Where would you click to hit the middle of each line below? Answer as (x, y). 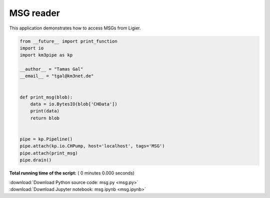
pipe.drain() (36, 160)
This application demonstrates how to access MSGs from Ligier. (75, 28)
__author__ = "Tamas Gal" (51, 69)
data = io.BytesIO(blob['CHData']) (74, 104)
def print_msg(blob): (46, 97)
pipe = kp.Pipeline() (46, 139)
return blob (45, 118)
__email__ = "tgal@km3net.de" (57, 76)
